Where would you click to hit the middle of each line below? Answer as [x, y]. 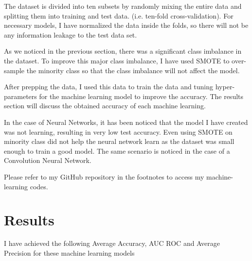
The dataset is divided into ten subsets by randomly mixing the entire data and [123, 6]
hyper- [225, 87]
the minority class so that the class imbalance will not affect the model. [133, 70]
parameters [20, 96]
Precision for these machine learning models [69, 252]
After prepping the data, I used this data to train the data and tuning [109, 87]
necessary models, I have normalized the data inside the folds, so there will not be [126, 25]
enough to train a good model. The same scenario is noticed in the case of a [117, 151]
